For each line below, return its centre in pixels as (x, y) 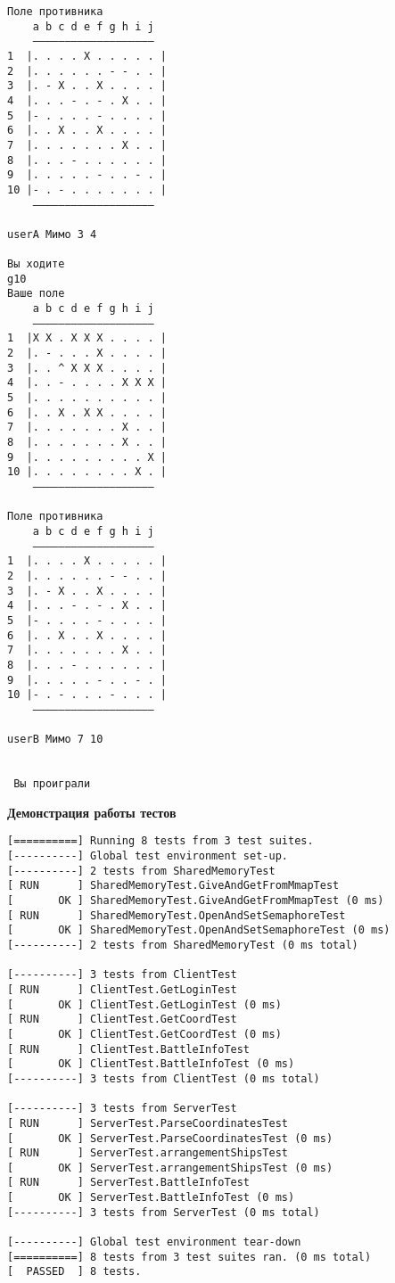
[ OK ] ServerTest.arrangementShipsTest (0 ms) (170, 1168)
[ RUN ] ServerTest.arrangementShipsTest (148, 1153)
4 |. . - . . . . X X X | (87, 383)
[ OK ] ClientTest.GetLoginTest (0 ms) (144, 1004)
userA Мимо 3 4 (52, 234)
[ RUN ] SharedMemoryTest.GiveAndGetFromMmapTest (173, 886)
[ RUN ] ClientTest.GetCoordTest (122, 1020)
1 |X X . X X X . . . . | (87, 338)
